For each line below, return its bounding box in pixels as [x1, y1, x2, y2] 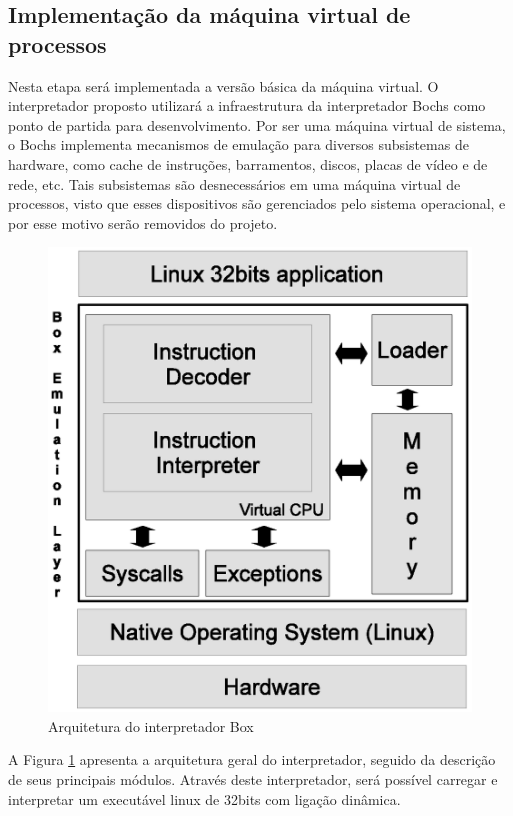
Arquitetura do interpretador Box [48, 715, 254, 736]
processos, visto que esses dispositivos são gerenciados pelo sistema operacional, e [8, 193, 506, 214]
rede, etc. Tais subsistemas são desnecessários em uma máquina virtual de [8, 173, 461, 194]
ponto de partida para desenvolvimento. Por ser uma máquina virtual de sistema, [8, 114, 506, 135]
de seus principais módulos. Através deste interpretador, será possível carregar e [8, 768, 498, 789]
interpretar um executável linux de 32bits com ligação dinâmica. [8, 788, 401, 809]
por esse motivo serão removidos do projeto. [8, 212, 278, 233]
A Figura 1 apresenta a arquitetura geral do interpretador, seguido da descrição [8, 749, 496, 770]
